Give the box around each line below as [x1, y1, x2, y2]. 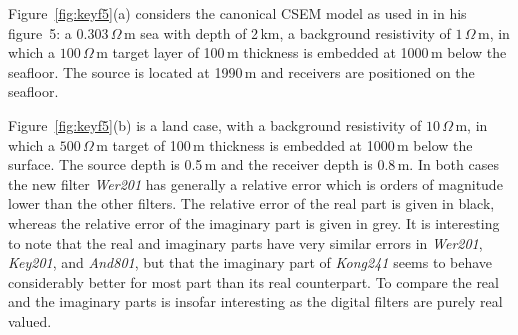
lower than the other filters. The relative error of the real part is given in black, [8, 193, 495, 214]
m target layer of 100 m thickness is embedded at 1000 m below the [96, 42, 507, 63]
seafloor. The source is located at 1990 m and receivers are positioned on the [8, 61, 475, 82]
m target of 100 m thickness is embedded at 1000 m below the [96, 134, 473, 155]
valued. [8, 310, 52, 331]
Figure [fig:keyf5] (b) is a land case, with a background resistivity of [8, 114, 422, 135]
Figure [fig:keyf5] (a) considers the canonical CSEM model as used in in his [8, 3, 467, 23]
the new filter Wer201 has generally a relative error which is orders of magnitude [8, 173, 503, 194]
